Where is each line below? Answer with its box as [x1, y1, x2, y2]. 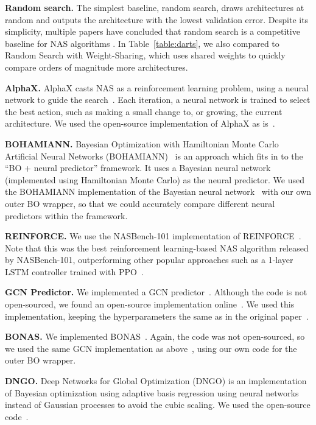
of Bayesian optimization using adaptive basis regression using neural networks [5, 386, 299, 399]
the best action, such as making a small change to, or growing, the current [5, 105, 283, 118]
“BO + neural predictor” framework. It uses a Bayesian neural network [5, 161, 271, 174]
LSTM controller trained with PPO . [5, 265, 144, 278]
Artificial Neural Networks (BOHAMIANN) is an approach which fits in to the [5, 149, 303, 162]
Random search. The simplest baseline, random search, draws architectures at [5, 1, 304, 13]
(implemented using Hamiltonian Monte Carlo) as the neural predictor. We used [5, 173, 304, 186]
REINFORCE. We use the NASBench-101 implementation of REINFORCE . [5, 230, 301, 242]
